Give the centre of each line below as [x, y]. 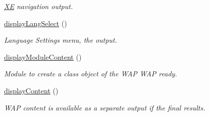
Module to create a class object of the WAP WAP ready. [91, 74]
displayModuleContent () [43, 56]
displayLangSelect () [36, 23]
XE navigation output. [39, 6]
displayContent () [31, 90]
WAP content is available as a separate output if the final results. [105, 107]
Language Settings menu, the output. [61, 40]
